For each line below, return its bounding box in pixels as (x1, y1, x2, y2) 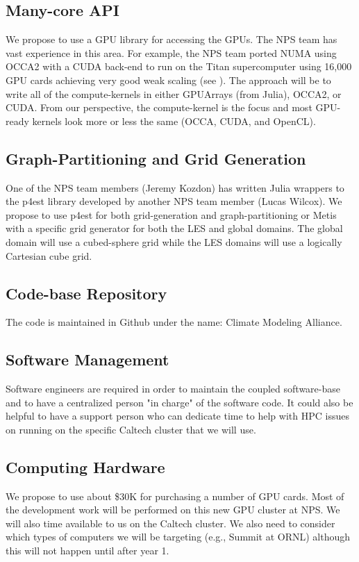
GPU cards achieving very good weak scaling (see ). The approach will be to (6, 72, 331, 87)
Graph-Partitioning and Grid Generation (6, 147, 306, 169)
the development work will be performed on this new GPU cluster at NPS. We (6, 502, 340, 517)
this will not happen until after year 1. (6, 543, 169, 558)
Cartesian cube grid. (6, 248, 92, 263)
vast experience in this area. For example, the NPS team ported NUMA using (6, 45, 337, 60)
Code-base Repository (6, 282, 167, 304)
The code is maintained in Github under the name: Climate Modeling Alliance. (6, 315, 342, 329)
